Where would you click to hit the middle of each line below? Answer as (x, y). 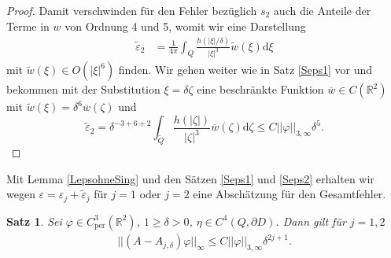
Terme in (28, 26)
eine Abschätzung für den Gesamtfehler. (290, 194)
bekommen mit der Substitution (83, 89)
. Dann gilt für (311, 221)
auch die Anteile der (322, 10)
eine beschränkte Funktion (260, 89)
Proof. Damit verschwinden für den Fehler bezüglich (132, 10)
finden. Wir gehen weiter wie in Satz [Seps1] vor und (245, 70)
